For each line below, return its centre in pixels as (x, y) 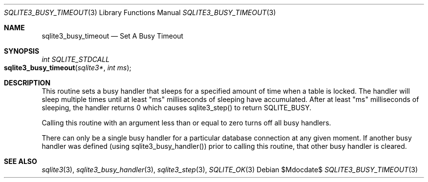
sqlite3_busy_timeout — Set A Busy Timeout (113, 36)
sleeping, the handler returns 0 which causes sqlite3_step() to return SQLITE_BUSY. (177, 108)
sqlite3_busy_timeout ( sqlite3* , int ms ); (68, 68)
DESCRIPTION (27, 83)
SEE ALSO (21, 161)
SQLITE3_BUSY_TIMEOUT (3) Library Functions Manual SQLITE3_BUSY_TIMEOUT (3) (140, 12)
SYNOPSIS (22, 51)
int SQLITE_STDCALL (76, 59)
